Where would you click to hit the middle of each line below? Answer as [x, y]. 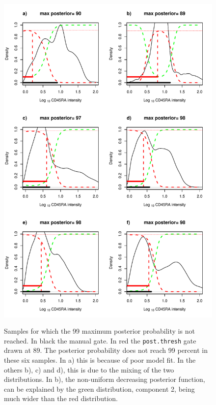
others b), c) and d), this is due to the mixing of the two [89, 369]
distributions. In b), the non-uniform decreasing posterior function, [105, 379]
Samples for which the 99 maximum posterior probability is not [99, 331]
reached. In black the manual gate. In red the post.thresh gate [100, 340]
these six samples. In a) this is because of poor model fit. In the [100, 360]
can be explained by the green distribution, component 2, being [99, 389]
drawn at [17, 350]
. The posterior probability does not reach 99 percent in [124, 350]
